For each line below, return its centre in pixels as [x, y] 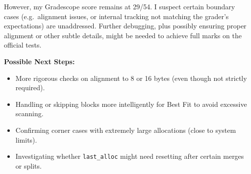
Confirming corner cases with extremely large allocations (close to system [126, 130]
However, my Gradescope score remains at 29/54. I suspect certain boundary [120, 6]
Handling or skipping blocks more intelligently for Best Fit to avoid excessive [131, 104]
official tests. [23, 45]
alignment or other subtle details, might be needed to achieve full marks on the [123, 35]
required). [30, 87]
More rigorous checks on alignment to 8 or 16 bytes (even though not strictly [131, 78]
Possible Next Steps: [39, 61]
